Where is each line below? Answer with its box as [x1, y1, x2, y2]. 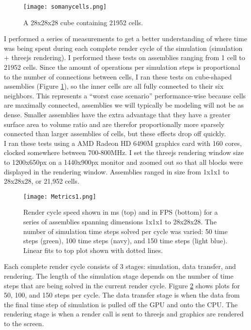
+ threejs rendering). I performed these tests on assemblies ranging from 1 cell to [4, 52, 245, 63]
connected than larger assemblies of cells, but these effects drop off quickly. [4, 128, 226, 139]
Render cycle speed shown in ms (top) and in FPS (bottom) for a [23, 207, 218, 217]
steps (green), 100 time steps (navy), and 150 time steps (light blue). [23, 236, 228, 246]
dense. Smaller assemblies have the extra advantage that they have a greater [4, 110, 231, 119]
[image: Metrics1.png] [23, 193, 96, 200]
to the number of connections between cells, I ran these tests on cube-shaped [4, 71, 232, 81]
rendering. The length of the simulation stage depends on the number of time [4, 270, 234, 281]
